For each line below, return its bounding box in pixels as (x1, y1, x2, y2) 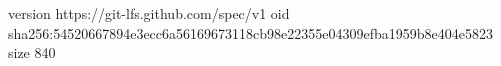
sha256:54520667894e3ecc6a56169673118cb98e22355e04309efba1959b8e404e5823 (8, 22, 493, 43)
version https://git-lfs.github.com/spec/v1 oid (8, 3, 290, 23)
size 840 (8, 42, 56, 63)
